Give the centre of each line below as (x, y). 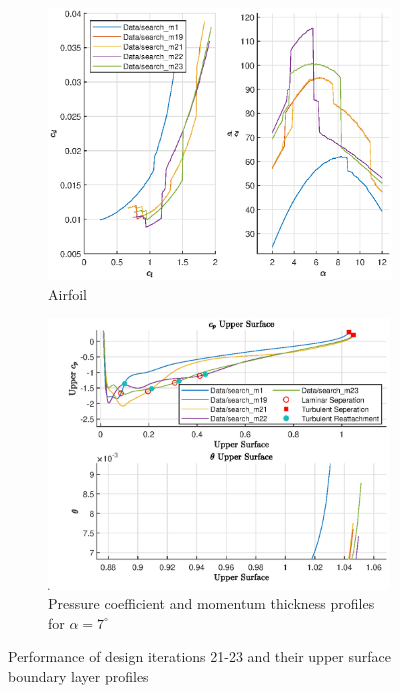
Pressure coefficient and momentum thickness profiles (211, 603)
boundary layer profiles (78, 676)
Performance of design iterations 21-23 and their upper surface (199, 656)
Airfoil (67, 293)
